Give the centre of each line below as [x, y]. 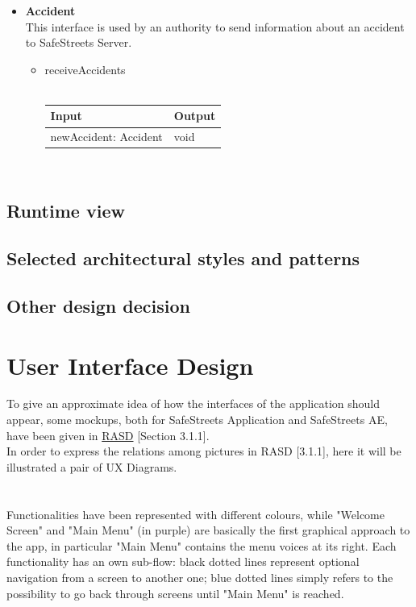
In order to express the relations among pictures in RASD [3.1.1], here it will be [204, 451]
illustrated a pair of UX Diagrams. [92, 466]
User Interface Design [130, 365]
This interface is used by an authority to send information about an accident [215, 26]
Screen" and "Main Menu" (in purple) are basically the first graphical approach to [208, 530]
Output [195, 116]
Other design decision [98, 305]
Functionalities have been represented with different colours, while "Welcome [196, 514]
